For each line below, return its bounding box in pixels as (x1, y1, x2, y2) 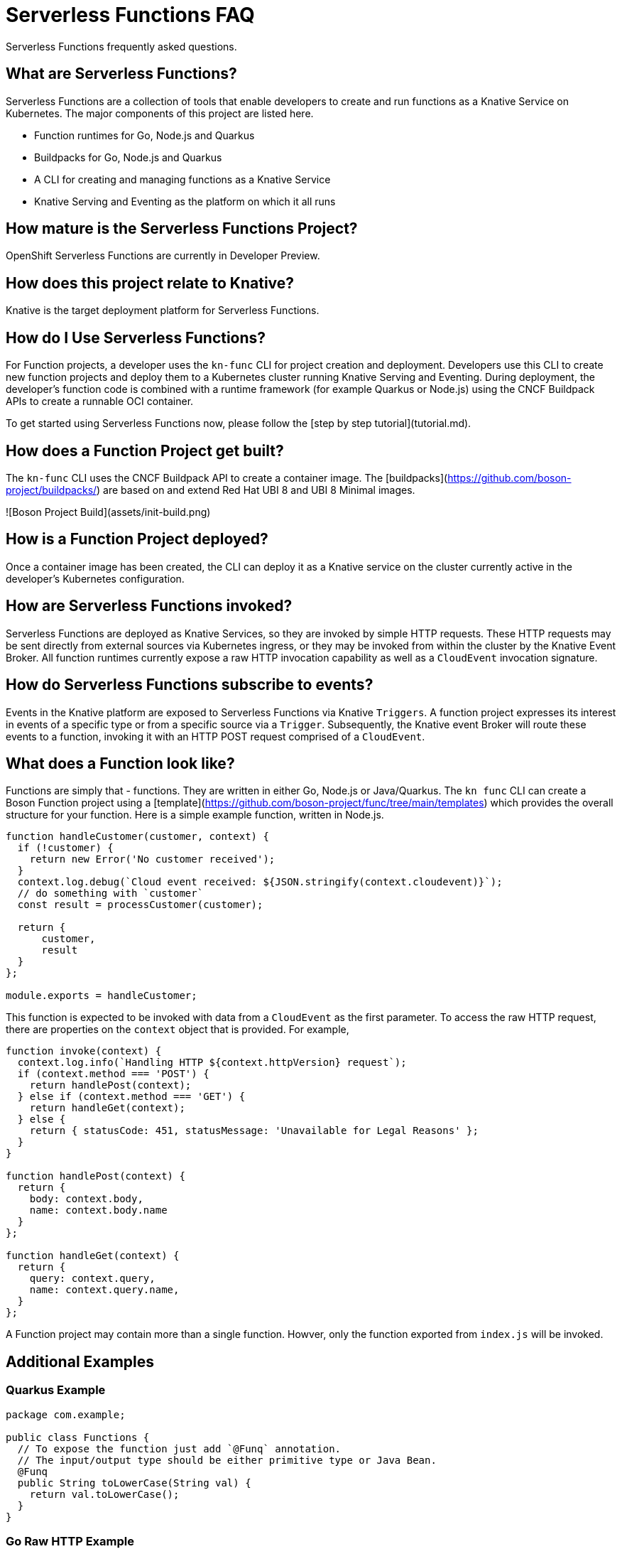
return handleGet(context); (29, 1102, 185, 1114)
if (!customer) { (17, 842, 114, 854)
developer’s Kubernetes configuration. (6, 572, 185, 585)
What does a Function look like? (6, 754, 235, 772)
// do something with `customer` (17, 887, 204, 900)
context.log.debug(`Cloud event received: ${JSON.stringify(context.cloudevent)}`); (17, 876, 503, 888)
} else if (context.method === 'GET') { (17, 1091, 246, 1103)
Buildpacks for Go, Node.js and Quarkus (34, 151, 222, 163)
